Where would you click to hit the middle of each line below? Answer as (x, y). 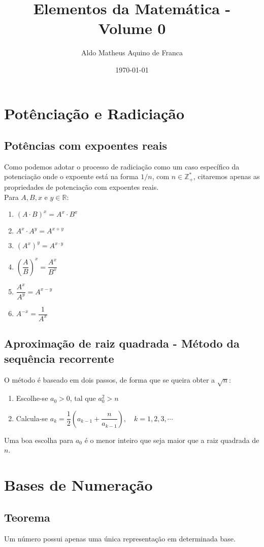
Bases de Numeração (78, 485)
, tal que (83, 398)
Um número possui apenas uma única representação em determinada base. (120, 538)
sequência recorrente (59, 358)
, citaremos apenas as (226, 176)
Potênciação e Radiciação (94, 113)
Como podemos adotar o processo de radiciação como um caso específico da (122, 166)
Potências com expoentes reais (86, 145)
